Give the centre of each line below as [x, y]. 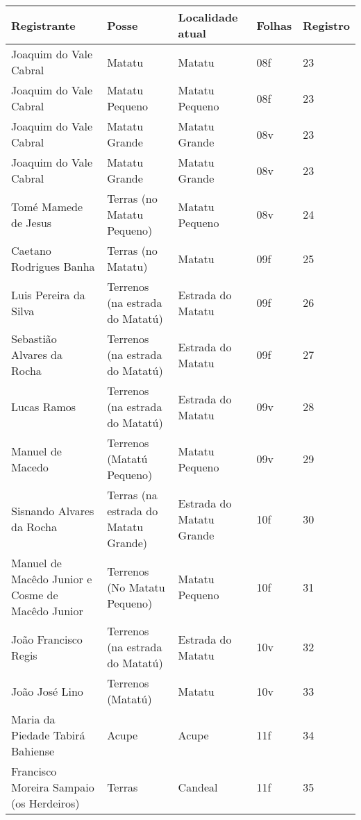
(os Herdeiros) [45, 803]
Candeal [198, 787]
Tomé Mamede [47, 206]
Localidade [208, 17]
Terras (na [132, 495]
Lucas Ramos [44, 407]
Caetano [31, 250]
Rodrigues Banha [53, 266]
